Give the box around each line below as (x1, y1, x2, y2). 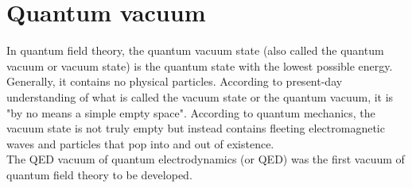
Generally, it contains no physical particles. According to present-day (6, 73, 343, 90)
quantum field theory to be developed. (6, 166, 192, 182)
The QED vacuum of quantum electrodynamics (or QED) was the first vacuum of (6, 151, 405, 167)
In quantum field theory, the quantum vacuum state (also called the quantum (6, 42, 384, 59)
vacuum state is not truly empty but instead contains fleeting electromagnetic (6, 120, 385, 136)
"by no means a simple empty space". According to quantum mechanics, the (6, 104, 375, 121)
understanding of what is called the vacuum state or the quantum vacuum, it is (6, 88, 394, 105)
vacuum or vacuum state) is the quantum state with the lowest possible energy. (6, 57, 393, 74)
